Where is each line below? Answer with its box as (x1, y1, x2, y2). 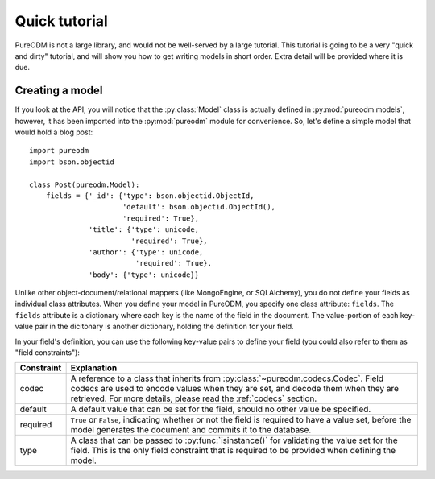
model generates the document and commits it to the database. (70, 424, 312, 436)
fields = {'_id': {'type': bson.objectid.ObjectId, (45, 191, 255, 200)
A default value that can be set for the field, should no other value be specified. (70, 403, 371, 415)
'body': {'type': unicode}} (89, 270, 200, 279)
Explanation (70, 362, 118, 374)
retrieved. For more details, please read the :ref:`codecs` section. (70, 393, 317, 404)
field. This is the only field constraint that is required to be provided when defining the (70, 445, 396, 456)
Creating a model (14, 84, 103, 97)
